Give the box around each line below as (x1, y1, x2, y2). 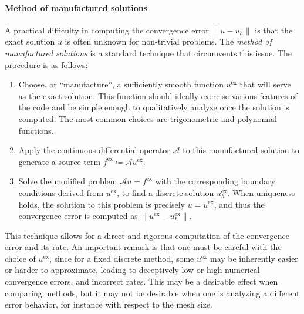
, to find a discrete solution (117, 186, 214, 198)
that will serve (239, 78, 291, 90)
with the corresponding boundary (155, 175, 276, 187)
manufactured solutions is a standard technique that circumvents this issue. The (5, 46, 292, 59)
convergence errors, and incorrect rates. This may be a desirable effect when (5, 275, 278, 288)
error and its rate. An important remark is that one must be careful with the (5, 241, 282, 253)
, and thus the (214, 198, 265, 210)
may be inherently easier (210, 252, 298, 264)
